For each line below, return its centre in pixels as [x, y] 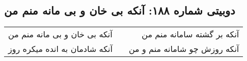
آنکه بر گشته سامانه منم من [190, 34]
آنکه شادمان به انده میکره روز [60, 49]
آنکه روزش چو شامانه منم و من [184, 49]
